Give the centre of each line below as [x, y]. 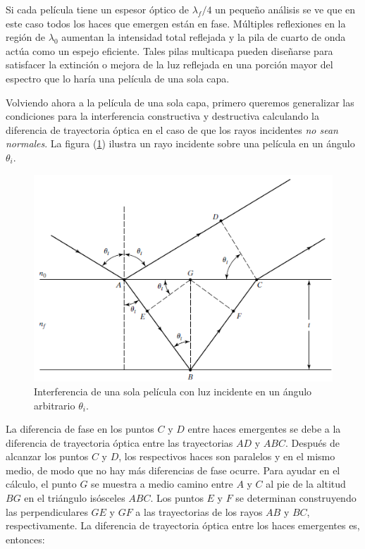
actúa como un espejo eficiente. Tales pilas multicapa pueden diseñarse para [169, 50]
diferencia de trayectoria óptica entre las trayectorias [119, 442]
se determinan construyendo [296, 498]
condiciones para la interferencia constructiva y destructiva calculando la [162, 116]
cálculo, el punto [41, 484]
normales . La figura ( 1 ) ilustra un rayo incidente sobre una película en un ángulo [180, 143]
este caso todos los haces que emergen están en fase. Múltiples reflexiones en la [176, 23]
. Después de [313, 442]
